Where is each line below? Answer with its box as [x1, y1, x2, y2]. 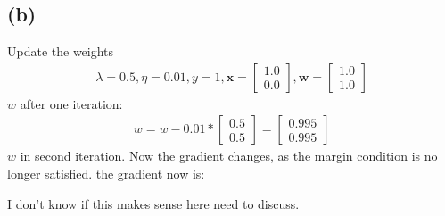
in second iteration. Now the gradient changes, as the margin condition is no [20, 146, 438, 165]
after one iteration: [20, 94, 123, 112]
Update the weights [7, 42, 114, 61]
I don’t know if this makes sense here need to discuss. [7, 194, 300, 212]
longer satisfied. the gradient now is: [7, 164, 205, 183]
